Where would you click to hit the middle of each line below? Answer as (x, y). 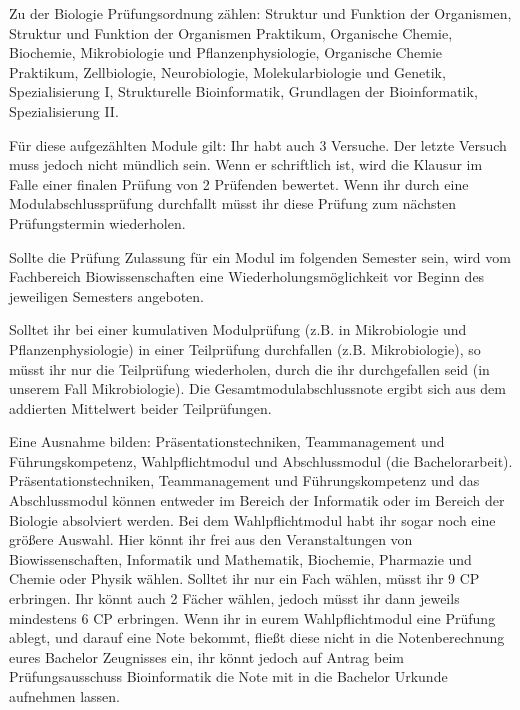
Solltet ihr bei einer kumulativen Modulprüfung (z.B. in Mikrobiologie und (238, 329)
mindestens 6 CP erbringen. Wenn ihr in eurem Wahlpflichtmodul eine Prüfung (252, 617)
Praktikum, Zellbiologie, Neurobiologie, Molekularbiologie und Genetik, (227, 71)
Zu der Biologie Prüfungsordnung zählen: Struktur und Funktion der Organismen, (260, 13)
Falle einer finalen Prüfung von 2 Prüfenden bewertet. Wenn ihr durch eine (239, 183)
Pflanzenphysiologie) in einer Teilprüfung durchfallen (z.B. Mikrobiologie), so (245, 348)
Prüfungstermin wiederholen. (97, 222)
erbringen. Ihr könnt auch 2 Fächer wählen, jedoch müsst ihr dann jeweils (234, 598)
